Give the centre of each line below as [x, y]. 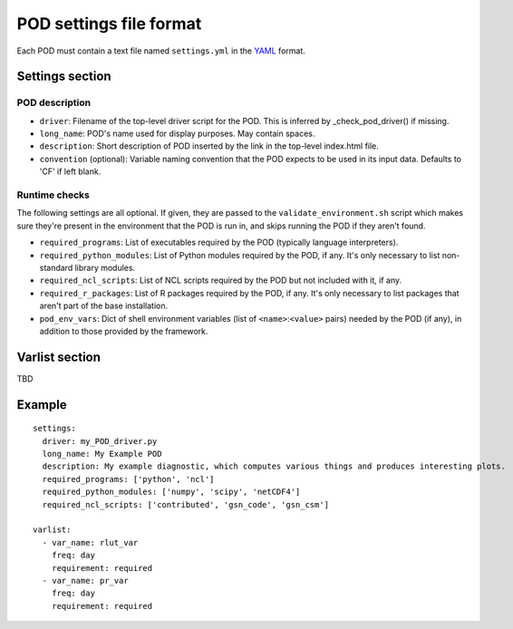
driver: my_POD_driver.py [100, 441]
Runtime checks [53, 195]
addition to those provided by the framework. [124, 331]
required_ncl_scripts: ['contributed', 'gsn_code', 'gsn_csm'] [186, 504]
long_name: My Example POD [102, 454]
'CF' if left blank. [70, 171]
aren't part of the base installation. [104, 306]
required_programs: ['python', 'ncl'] [128, 479]
